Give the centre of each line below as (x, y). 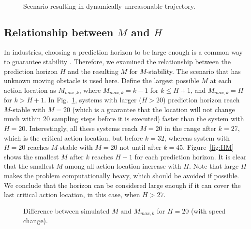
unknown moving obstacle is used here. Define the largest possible (102, 80)
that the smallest (29, 166)
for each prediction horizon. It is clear (191, 156)
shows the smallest (31, 156)
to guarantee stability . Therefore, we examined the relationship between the (117, 61)
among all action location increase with (123, 166)
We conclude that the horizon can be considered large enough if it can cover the (122, 185)
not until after (140, 147)
